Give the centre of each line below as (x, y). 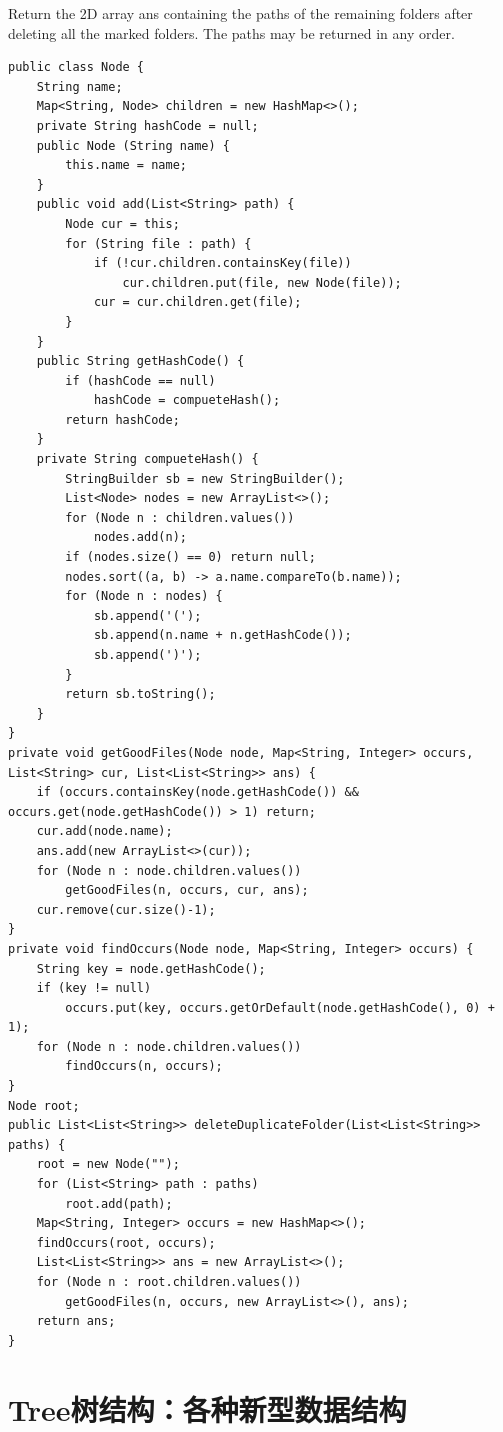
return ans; (76, 1321)
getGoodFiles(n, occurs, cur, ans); (187, 890)
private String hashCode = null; (147, 125)
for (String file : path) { (158, 243)
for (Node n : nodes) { (144, 596)
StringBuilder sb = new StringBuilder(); (205, 478)
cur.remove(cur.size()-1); (126, 909)
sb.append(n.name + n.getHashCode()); (222, 635)
